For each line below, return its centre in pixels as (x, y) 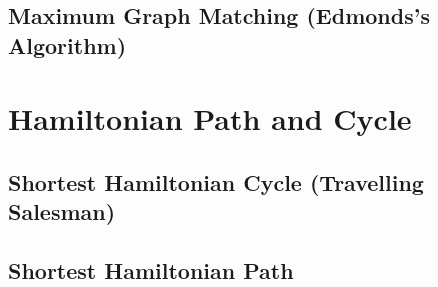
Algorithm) (67, 44)
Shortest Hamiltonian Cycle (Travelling (216, 181)
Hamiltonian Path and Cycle (210, 118)
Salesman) (62, 211)
